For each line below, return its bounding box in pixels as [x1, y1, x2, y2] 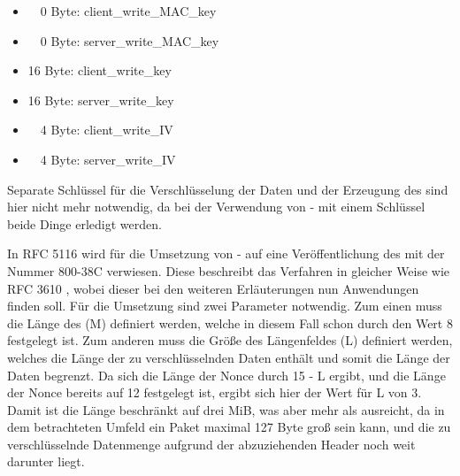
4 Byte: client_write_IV [40, 120, 173, 139]
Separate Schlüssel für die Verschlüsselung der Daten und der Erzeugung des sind [7, 180, 448, 198]
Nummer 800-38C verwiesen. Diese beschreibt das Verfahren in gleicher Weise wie [7, 261, 450, 280]
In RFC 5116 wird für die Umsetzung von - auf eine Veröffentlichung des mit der [7, 244, 445, 263]
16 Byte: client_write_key [27, 61, 172, 80]
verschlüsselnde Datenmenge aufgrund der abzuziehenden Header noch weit [7, 434, 416, 453]
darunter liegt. [7, 452, 85, 471]
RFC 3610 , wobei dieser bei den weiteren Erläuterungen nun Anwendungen [7, 279, 419, 297]
